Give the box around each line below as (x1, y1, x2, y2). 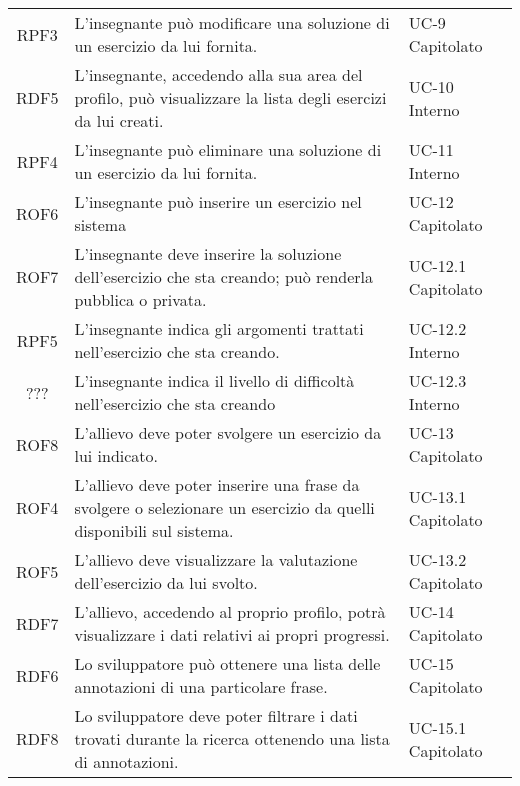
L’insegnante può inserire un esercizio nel (74, 190, 362, 213)
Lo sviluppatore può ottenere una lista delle (74, 652, 381, 675)
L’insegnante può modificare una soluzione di (74, 11, 390, 34)
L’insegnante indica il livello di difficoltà (74, 369, 355, 392)
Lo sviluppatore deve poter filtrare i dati (74, 704, 358, 727)
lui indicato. (74, 444, 159, 467)
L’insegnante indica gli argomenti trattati (74, 317, 364, 340)
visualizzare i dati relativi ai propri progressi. (74, 623, 390, 646)
